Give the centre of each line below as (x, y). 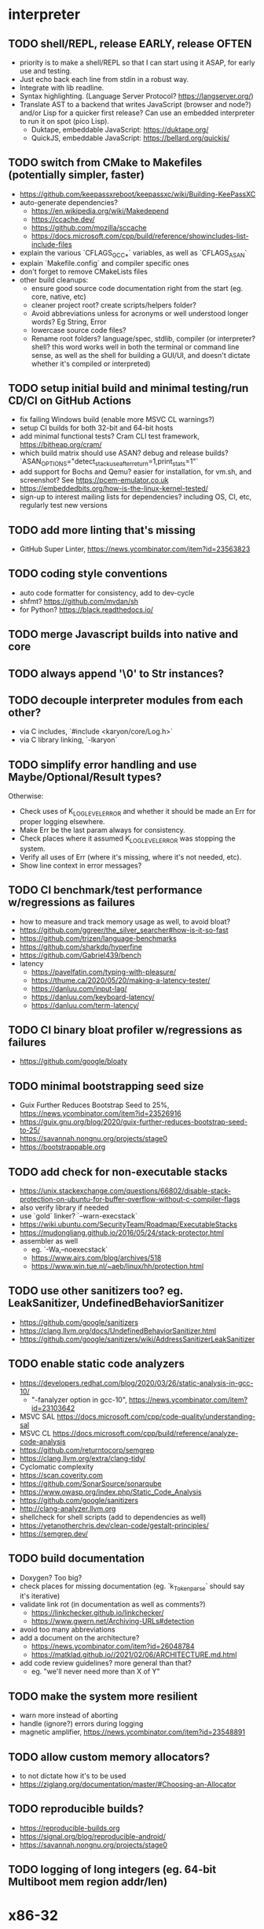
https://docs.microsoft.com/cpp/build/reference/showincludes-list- (140, 236)
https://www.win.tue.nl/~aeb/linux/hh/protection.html (117, 1267)
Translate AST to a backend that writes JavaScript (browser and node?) (135, 104)
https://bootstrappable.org (62, 1147)
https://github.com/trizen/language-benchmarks (98, 938)
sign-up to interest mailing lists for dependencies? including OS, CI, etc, (136, 497)
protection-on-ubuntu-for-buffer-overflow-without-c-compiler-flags (130, 1200)
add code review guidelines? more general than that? (105, 1663)
